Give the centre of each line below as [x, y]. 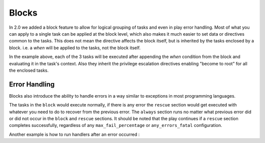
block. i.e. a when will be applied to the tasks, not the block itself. [75, 48]
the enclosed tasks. [29, 70]
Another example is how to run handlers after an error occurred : [74, 134]
